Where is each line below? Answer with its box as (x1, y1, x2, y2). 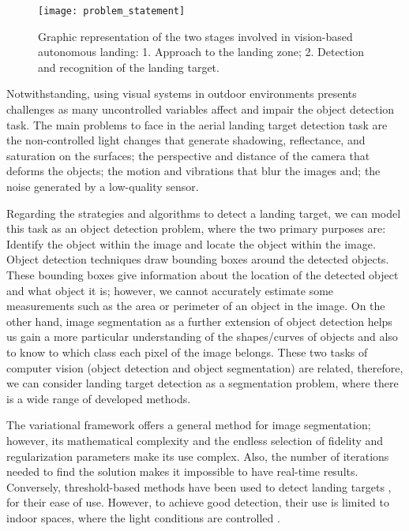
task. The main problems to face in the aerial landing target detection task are (6, 116, 388, 133)
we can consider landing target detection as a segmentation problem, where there (6, 375, 399, 391)
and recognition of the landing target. (38, 58, 220, 75)
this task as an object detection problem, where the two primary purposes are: (6, 220, 386, 237)
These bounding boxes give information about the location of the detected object (6, 266, 399, 282)
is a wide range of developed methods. (6, 390, 191, 406)
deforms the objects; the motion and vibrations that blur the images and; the (6, 163, 381, 179)
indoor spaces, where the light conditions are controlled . (6, 509, 280, 525)
